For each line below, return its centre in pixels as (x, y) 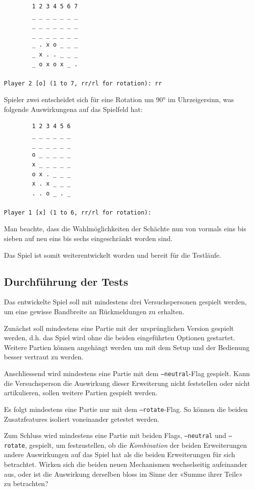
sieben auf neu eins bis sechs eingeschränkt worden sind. (88, 238)
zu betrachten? (26, 483)
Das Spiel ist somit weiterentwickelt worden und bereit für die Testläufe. (113, 255)
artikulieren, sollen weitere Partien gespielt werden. (81, 393)
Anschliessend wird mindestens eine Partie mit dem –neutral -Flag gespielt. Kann (127, 373)
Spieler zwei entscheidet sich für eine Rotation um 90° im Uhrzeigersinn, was (119, 99)
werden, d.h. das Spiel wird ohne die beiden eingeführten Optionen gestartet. (120, 338)
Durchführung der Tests (66, 281)
